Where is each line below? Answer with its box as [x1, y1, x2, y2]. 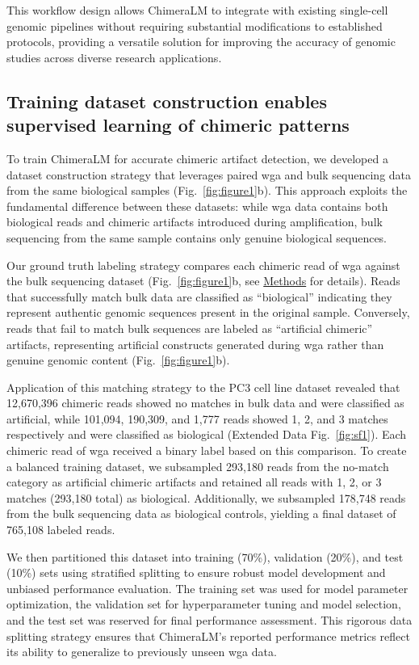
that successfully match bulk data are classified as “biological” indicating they [6, 288, 392, 305]
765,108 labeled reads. [6, 521, 115, 538]
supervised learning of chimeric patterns [6, 112, 350, 137]
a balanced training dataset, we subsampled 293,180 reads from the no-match [6, 457, 389, 474]
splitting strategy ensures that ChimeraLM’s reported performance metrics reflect [6, 627, 410, 644]
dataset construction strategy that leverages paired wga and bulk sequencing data [6, 166, 412, 183]
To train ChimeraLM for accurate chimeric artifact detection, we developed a [6, 149, 388, 166]
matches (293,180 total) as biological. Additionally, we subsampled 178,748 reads [6, 489, 406, 506]
